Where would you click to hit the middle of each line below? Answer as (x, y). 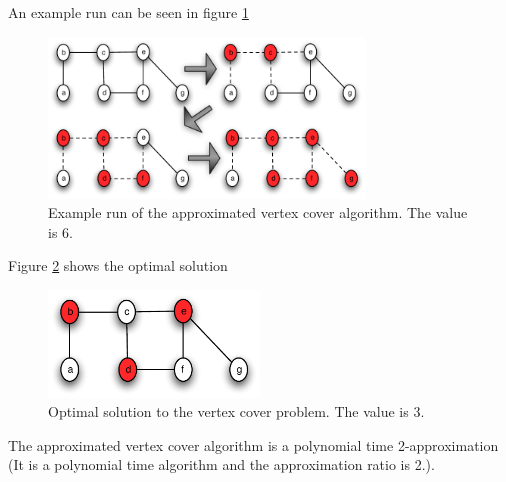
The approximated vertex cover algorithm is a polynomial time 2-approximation (253, 444)
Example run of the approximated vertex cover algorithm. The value (258, 212)
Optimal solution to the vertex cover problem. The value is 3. (236, 411)
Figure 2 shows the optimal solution (118, 265)
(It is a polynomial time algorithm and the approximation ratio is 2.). (221, 464)
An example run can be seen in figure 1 (128, 12)
